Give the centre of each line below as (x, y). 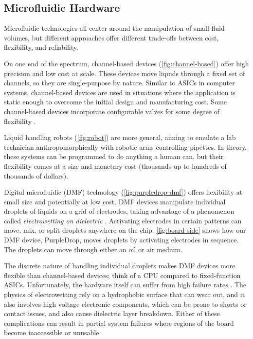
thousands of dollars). (36, 175)
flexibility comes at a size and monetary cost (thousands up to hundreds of (115, 166)
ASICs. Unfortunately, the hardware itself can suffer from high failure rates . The (125, 285)
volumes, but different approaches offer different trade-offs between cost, (111, 37)
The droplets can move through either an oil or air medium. (93, 249)
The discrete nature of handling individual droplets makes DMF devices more (120, 266)
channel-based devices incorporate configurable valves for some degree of (112, 111)
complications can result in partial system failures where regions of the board (119, 323)
